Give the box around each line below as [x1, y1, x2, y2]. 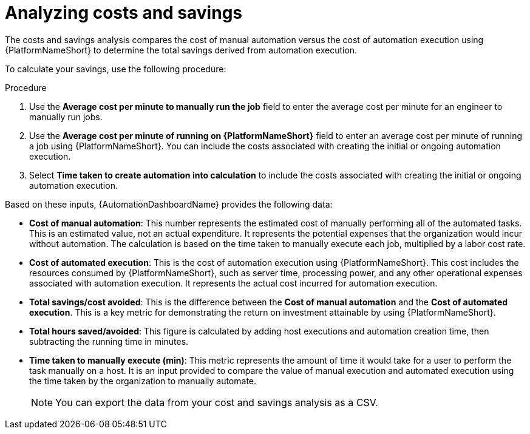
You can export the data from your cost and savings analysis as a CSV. [55, 396, 378, 409]
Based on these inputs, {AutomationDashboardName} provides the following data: [5, 198, 333, 209]
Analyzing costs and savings [5, 2, 243, 23]
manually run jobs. [29, 111, 103, 122]
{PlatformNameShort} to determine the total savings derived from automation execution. [5, 44, 358, 55]
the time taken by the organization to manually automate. [29, 375, 257, 386]
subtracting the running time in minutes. [29, 336, 189, 347]
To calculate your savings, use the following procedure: [5, 63, 226, 74]
